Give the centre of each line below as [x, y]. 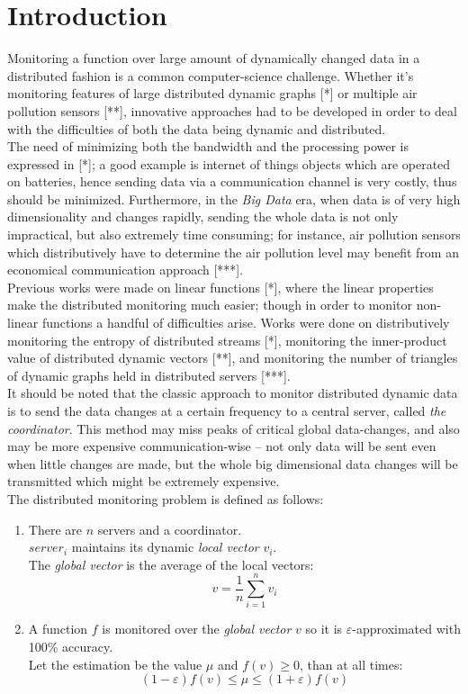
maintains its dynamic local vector [165, 547]
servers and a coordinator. [170, 529]
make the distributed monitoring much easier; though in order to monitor [210, 305]
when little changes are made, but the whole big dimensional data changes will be [233, 463]
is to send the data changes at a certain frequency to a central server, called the [227, 410]
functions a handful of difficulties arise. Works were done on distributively [246, 323]
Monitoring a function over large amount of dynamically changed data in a [214, 58]
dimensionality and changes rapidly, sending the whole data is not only [203, 216]
